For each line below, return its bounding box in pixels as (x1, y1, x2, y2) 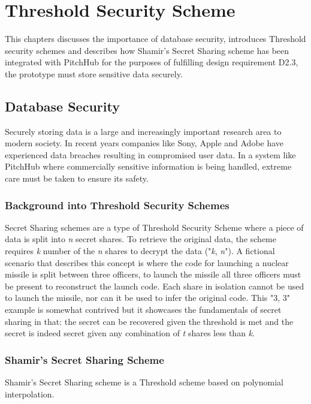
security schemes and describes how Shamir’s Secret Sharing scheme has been (5, 44, 289, 56)
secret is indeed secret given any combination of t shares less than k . (5, 327, 255, 339)
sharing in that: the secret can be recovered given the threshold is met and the (5, 315, 294, 327)
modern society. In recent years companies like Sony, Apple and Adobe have (5, 137, 284, 149)
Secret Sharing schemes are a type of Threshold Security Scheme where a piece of (5, 221, 304, 233)
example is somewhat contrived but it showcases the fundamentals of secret (5, 303, 282, 316)
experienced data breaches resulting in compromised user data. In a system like (5, 148, 296, 161)
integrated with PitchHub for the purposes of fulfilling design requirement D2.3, (5, 56, 298, 68)
